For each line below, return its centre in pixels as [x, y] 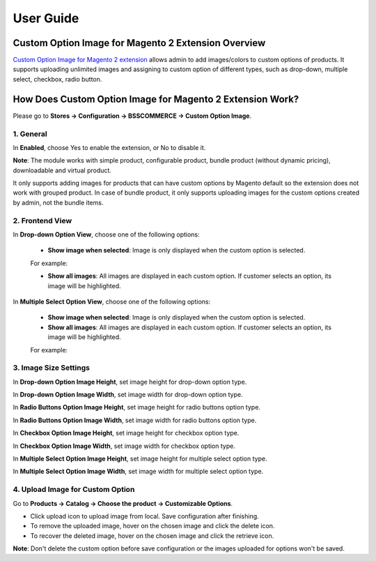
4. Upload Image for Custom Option [74, 490]
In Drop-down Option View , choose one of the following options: [106, 234]
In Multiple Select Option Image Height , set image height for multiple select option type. [140, 458]
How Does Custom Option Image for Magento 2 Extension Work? [156, 99]
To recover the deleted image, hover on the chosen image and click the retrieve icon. [152, 536]
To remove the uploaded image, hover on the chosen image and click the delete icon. [152, 526]
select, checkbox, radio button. [57, 79]
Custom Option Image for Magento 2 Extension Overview [139, 43]
